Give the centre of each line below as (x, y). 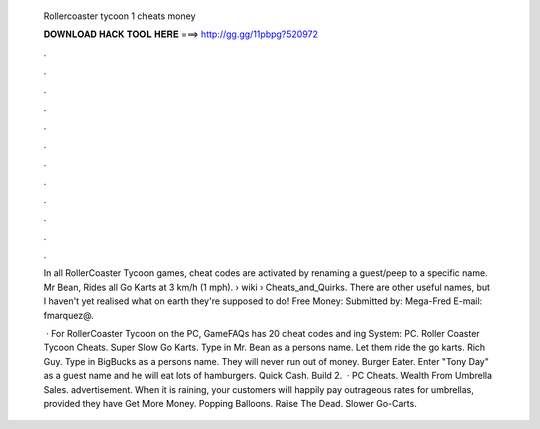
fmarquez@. (68, 315)
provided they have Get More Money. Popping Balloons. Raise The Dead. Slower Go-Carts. (230, 403)
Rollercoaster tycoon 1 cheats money (119, 16)
